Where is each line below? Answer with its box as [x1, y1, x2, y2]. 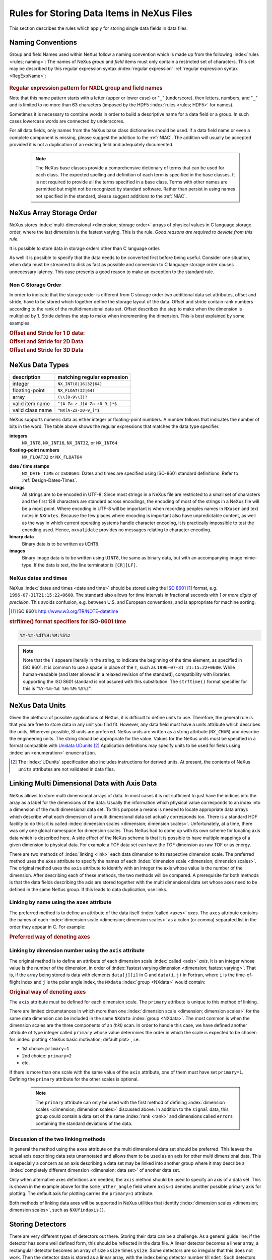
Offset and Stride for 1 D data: [9, 329, 85, 336]
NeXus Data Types [9, 360, 69, 369]
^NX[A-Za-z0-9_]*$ [57, 407, 100, 413]
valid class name [12, 407, 52, 414]
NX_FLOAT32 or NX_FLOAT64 [22, 454, 83, 460]
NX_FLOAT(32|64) [57, 388, 95, 393]
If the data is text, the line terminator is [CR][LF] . [33, 562, 138, 568]
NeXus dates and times [9, 575, 67, 582]
